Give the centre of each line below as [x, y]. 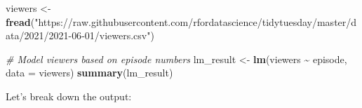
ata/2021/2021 [37, 35]
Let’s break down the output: [69, 96]
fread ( [20, 21]
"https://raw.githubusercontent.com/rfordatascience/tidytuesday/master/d [196, 21]
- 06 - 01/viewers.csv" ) [111, 35]
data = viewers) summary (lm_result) [89, 73]
